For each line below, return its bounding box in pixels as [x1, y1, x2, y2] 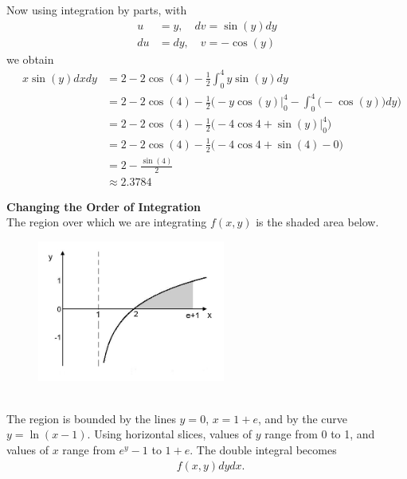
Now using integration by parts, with [6, 2, 187, 18]
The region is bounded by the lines [6, 410, 176, 426]
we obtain [6, 50, 54, 67]
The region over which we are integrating [6, 214, 207, 230]
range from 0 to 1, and [264, 426, 375, 442]
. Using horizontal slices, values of [87, 426, 252, 442]
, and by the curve [258, 410, 348, 426]
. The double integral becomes [190, 441, 337, 457]
